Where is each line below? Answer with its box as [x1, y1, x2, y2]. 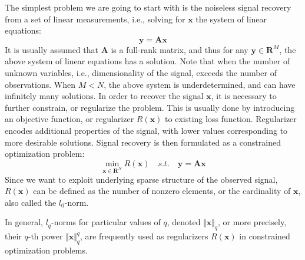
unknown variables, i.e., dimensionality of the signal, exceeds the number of [5, 66, 277, 78]
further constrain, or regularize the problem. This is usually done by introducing [5, 101, 295, 113]
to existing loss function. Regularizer [165, 113, 297, 125]
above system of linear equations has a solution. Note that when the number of [5, 55, 290, 67]
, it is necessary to [211, 90, 277, 102]
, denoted [167, 216, 201, 228]
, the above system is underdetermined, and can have [104, 78, 296, 90]
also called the [5, 196, 57, 208]
